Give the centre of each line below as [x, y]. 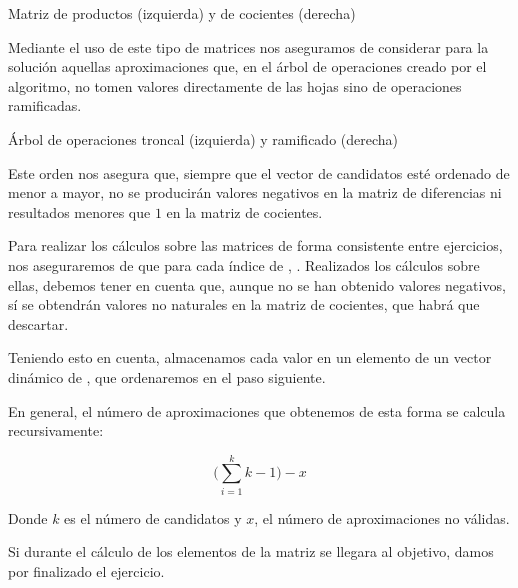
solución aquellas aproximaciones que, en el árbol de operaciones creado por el [247, 66]
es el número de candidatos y [153, 517]
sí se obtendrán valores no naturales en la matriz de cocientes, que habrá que [244, 304]
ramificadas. [45, 105]
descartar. [38, 323]
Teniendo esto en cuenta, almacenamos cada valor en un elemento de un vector [250, 357]
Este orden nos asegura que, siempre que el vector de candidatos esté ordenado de [259, 172]
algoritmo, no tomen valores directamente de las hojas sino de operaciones [235, 85]
